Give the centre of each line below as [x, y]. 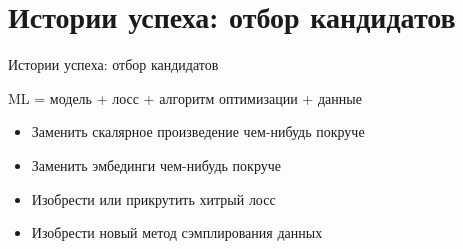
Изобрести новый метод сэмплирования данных [177, 232]
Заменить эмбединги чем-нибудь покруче [156, 164]
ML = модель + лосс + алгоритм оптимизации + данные [185, 97]
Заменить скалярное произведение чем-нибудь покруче [198, 131]
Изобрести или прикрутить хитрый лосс [153, 198]
